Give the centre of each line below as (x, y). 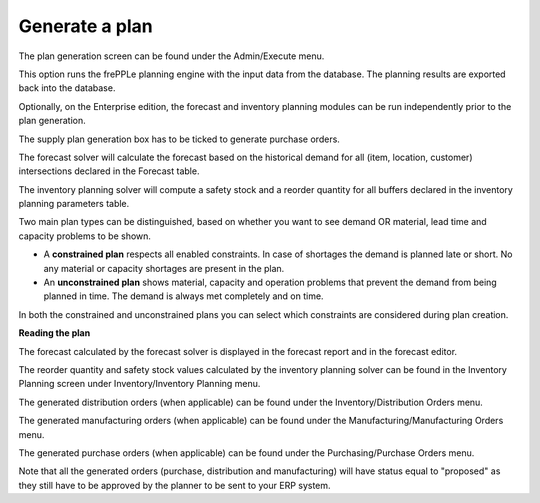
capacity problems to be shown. (85, 236)
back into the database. (67, 88)
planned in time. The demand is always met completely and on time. (183, 296)
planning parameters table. (74, 204)
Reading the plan (54, 333)
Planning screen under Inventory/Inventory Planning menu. (139, 384)
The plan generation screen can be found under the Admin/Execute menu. (171, 56)
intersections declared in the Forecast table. (109, 171)
